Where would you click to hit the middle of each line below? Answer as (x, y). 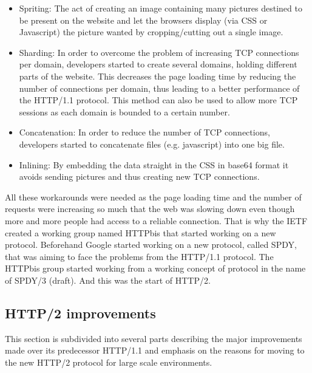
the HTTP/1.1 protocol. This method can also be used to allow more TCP (158, 100)
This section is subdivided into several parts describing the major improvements (154, 338)
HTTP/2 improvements (80, 313)
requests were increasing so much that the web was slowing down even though (150, 209)
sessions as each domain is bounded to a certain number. (124, 111)
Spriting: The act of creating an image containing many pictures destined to (161, 8)
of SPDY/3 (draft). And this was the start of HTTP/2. (108, 280)
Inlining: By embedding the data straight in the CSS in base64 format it (154, 164)
